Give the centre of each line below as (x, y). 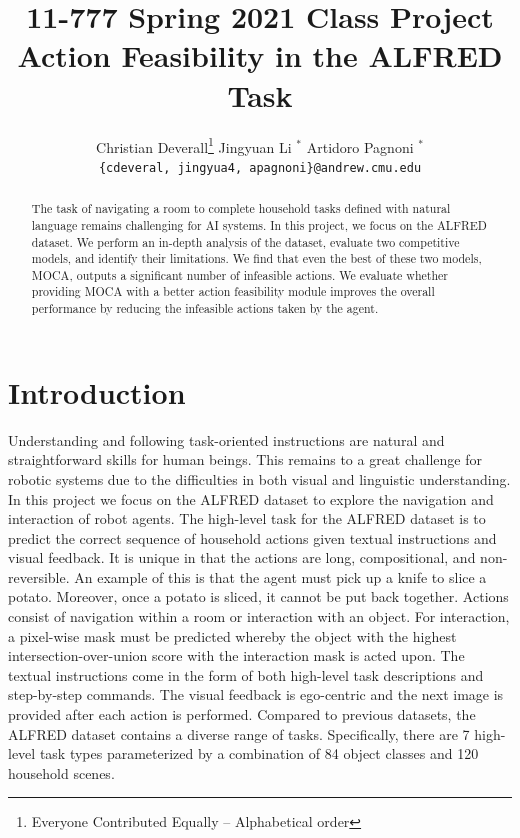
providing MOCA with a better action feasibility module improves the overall (233, 291)
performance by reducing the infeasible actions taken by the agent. (205, 308)
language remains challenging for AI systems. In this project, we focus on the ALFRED (259, 224)
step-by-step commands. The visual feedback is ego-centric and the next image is (256, 694)
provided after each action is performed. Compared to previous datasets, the (242, 714)
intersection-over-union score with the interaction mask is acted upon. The (236, 655)
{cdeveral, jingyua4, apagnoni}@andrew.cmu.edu (260, 167)
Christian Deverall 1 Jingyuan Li (194, 145)
